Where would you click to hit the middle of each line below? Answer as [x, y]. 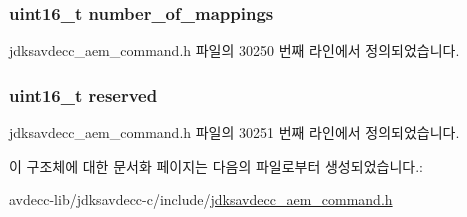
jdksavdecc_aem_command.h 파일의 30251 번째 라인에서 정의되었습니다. [234, 132]
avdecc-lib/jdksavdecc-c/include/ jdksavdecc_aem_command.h [201, 199]
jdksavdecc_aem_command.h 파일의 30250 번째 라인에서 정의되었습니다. [234, 50]
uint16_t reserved [83, 94]
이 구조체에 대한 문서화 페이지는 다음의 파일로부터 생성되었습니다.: [216, 165]
